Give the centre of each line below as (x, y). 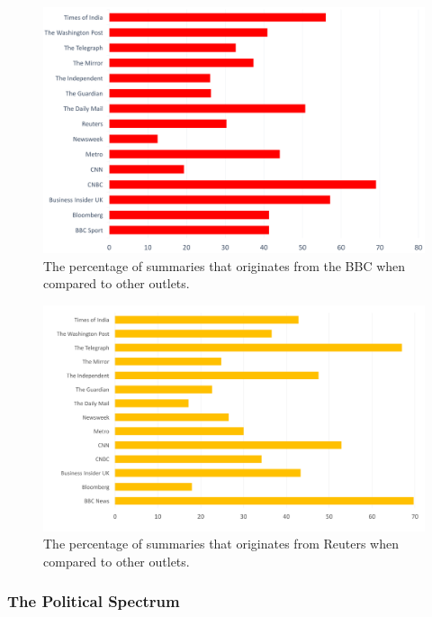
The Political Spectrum (94, 601)
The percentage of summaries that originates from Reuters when (221, 544)
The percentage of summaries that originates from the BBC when (225, 265)
